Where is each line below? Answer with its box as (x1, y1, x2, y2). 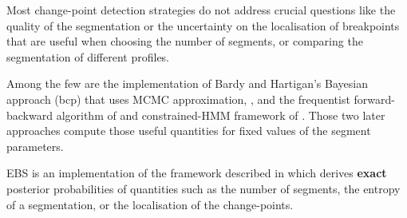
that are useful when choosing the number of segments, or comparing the (6, 33, 363, 50)
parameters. (6, 137, 64, 154)
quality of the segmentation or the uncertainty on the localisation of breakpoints (6, 17, 400, 34)
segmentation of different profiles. (6, 48, 170, 65)
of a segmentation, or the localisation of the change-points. (6, 196, 294, 212)
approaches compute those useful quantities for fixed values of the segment (6, 122, 371, 139)
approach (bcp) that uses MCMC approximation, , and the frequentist (6, 90, 350, 107)
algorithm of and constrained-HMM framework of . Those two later (56, 106, 385, 123)
